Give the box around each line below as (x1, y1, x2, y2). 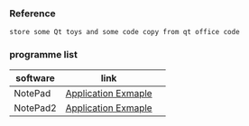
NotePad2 (14, 102, 57, 114)
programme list (9, 49, 78, 61)
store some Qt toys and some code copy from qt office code (9, 28, 241, 37)
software (15, 71, 56, 84)
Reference (9, 7, 56, 20)
